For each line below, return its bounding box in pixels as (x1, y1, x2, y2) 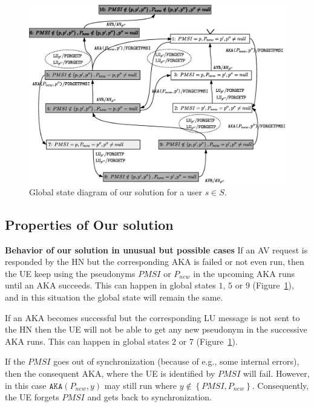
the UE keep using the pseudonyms (5, 267, 136, 279)
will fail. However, (243, 366, 310, 379)
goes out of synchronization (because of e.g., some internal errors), (53, 355, 299, 368)
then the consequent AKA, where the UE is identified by (5, 366, 215, 379)
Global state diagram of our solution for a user (29, 185, 202, 198)
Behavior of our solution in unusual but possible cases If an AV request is (5, 243, 308, 256)
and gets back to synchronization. (87, 391, 212, 403)
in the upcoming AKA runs (193, 267, 295, 279)
